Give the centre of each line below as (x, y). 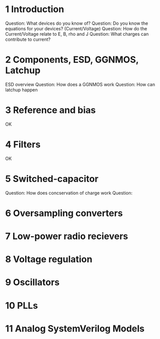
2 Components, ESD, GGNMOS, (72, 60)
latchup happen (21, 90)
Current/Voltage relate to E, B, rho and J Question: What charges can (77, 34)
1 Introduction (35, 9)
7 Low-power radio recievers (67, 236)
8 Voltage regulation (49, 260)
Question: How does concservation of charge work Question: (69, 193)
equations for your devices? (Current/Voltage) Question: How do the (76, 28)
